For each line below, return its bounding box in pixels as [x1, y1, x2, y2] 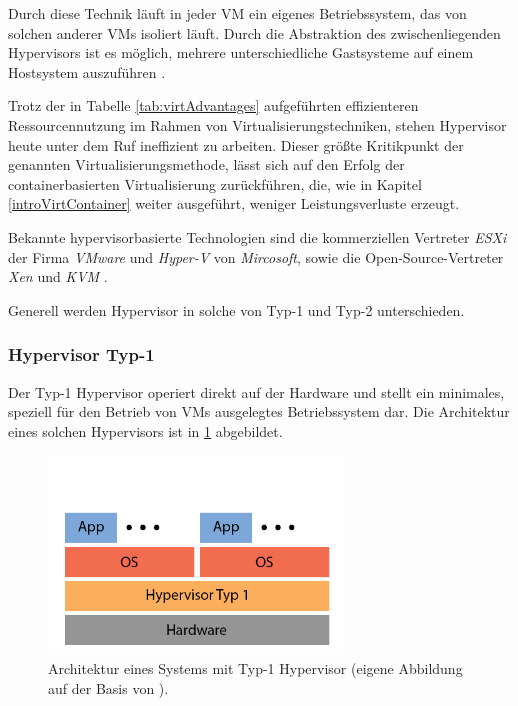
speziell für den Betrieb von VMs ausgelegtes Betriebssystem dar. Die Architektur [8, 401, 510, 422]
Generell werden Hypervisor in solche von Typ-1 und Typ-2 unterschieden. [8, 299, 465, 320]
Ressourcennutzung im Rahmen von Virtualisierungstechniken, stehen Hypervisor [8, 114, 507, 135]
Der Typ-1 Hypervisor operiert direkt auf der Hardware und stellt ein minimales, [8, 381, 505, 402]
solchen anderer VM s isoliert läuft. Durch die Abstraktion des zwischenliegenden [8, 22, 501, 43]
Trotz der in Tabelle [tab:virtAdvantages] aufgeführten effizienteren [8, 95, 419, 116]
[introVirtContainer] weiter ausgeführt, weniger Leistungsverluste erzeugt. [8, 193, 460, 214]
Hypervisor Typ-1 [8, 342, 155, 367]
